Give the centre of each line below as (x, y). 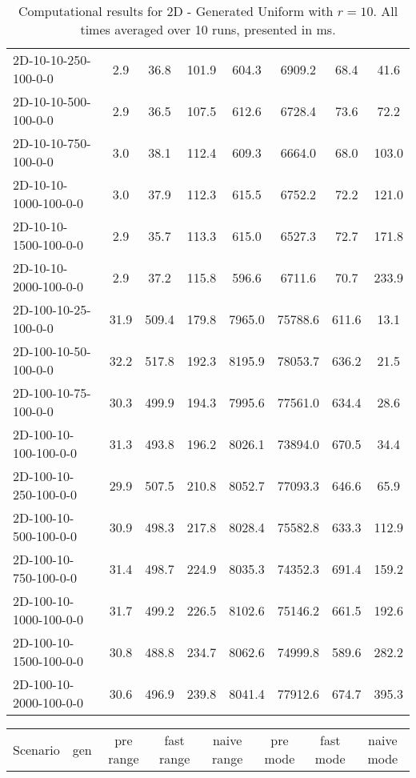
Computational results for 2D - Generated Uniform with (176, 11)
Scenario (36, 749)
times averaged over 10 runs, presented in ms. (208, 29)
